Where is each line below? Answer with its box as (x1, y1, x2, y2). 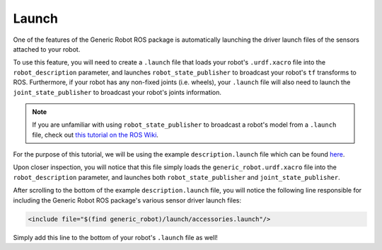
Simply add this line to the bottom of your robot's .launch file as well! (13, 233, 219, 242)
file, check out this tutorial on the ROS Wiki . (32, 130, 159, 139)
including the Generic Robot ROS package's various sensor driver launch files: (13, 195, 242, 205)
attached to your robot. (13, 45, 81, 53)
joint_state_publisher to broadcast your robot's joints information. (13, 88, 222, 96)
